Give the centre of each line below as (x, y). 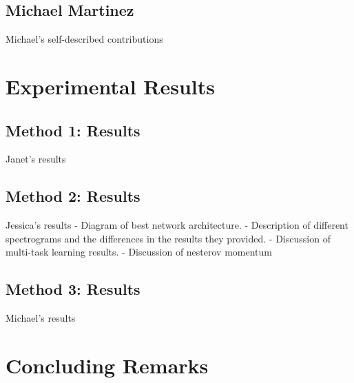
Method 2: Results (73, 196)
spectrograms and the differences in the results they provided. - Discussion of (168, 238)
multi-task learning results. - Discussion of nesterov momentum (139, 252)
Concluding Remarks (107, 365)
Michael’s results (41, 318)
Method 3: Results (73, 289)
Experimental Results (110, 86)
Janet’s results (36, 159)
